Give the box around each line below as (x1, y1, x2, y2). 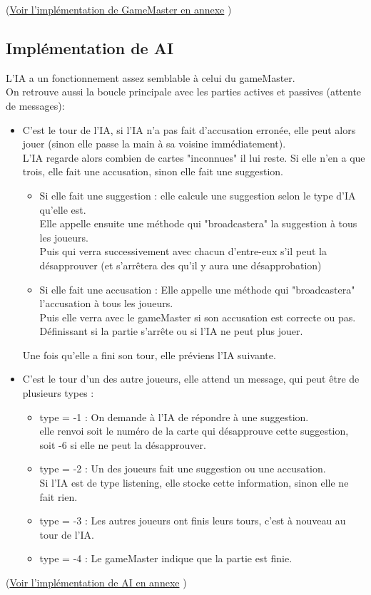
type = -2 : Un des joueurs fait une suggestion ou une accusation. (39, 461, 326, 476)
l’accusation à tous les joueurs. (39, 296, 173, 311)
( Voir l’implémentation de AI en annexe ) (6, 575, 187, 590)
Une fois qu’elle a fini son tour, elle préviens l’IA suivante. (22, 347, 276, 362)
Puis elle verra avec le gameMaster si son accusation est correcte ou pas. (39, 309, 356, 324)
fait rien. (39, 489, 78, 504)
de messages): (6, 98, 65, 113)
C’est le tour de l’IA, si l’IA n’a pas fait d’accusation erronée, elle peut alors (22, 122, 356, 137)
